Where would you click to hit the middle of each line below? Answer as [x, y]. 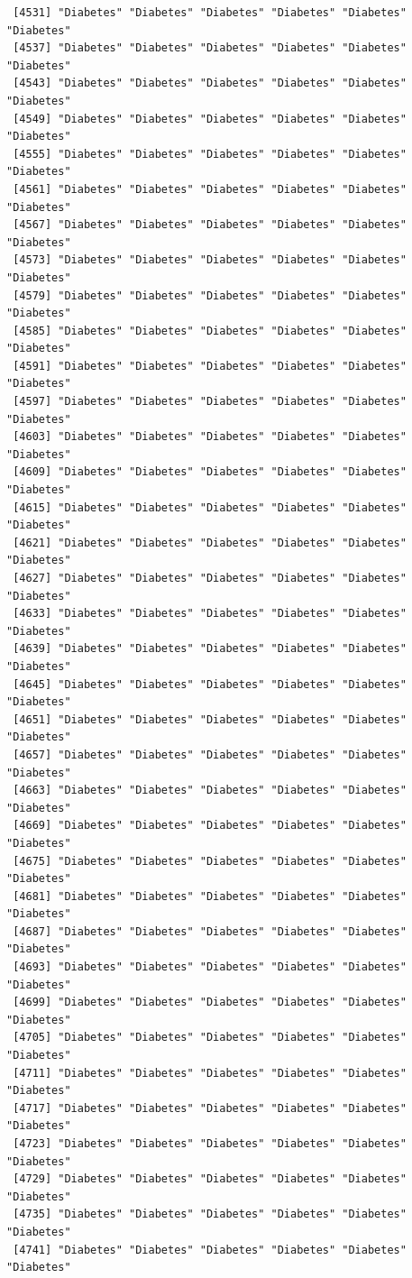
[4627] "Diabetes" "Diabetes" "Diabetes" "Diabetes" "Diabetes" [210, 578]
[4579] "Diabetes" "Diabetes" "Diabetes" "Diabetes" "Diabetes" [210, 295]
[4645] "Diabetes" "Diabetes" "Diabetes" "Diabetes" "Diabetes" [210, 684]
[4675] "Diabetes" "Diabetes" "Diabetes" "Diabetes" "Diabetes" [210, 861]
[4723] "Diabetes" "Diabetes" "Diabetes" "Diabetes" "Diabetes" [210, 1144]
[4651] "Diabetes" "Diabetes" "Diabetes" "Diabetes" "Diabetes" [210, 719]
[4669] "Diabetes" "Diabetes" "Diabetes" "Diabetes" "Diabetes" [210, 826]
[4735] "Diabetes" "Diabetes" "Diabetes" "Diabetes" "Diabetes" [210, 1214]
